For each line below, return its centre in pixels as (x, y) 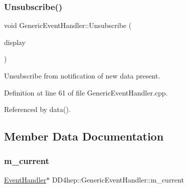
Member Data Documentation (84, 136)
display (15, 42)
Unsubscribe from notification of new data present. (82, 75)
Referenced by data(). (37, 109)
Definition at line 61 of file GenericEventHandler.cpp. (86, 92)
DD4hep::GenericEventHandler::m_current (118, 179)
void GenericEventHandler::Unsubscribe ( (68, 25)
